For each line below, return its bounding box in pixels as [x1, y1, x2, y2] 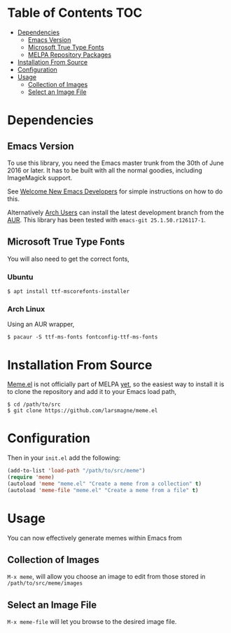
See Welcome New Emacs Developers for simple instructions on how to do [7, 187, 223, 196]
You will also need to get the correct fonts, [7, 254, 129, 263]
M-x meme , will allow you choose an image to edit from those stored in [7, 573, 206, 581]
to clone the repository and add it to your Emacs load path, [7, 388, 177, 396]
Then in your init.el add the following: [7, 454, 121, 462]
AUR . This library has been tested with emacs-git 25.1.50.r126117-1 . [7, 215, 206, 224]
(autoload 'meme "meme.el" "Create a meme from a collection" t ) [7, 480, 202, 487]
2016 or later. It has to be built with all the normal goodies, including [7, 166, 203, 175]
